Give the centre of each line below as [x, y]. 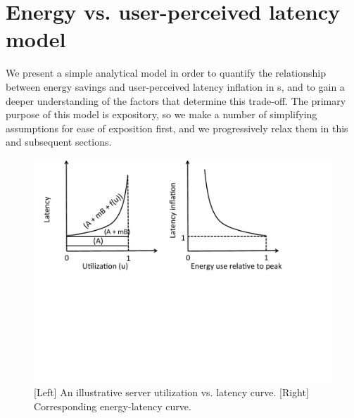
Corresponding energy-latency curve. [113, 406]
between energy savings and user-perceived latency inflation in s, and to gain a [175, 86]
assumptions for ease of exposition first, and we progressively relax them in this [177, 128]
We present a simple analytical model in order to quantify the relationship [166, 73]
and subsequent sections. [59, 142]
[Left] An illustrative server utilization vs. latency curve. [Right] [171, 392]
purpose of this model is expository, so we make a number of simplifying [162, 114]
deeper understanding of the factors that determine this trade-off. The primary [176, 100]
